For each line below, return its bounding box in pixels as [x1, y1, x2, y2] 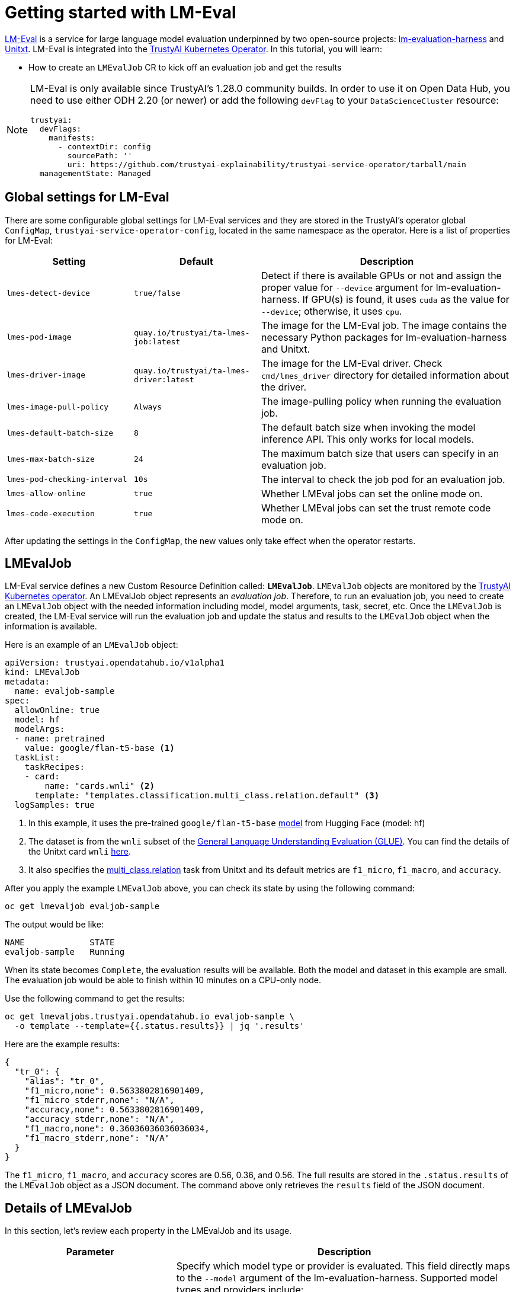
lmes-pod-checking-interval [7, 475, 127, 484]
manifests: [49, 133, 95, 142]
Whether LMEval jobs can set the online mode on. [261, 487, 483, 500]
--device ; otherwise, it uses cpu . [261, 305, 402, 317]
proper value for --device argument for [261, 281, 434, 293]
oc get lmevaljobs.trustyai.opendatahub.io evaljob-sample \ [5, 1012, 294, 1022]
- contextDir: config [58, 142, 151, 151]
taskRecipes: [24, 762, 85, 772]
